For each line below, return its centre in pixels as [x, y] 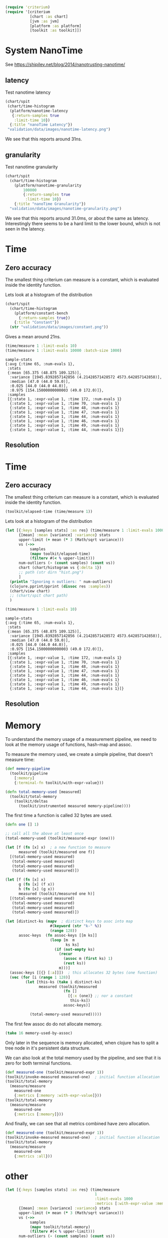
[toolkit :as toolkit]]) [55, 31]
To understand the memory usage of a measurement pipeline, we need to [81, 739]
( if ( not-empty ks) [74, 949]
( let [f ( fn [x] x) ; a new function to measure [58, 848]
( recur [65, 954]
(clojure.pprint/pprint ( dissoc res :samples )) [60, 586]
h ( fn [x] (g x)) [36, 889]
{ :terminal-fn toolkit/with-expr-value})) [59, 783]
